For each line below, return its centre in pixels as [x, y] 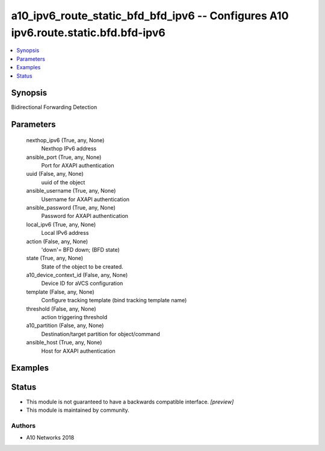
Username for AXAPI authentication [85, 199]
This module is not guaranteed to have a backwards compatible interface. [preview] [130, 402]
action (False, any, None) [57, 241]
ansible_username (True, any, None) [71, 191]
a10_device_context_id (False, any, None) [77, 275]
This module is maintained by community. [78, 410]
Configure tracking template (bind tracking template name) [114, 300]
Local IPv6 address [65, 233]
